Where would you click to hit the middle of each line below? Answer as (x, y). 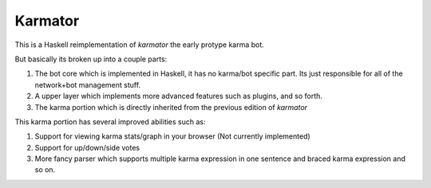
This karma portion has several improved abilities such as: (111, 121)
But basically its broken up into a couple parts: (91, 59)
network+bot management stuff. (88, 84)
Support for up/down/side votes (87, 147)
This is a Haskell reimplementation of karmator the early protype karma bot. (140, 45)
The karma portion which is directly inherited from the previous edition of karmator (171, 107)
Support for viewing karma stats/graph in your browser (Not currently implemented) (172, 136)
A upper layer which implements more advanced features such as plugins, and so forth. (179, 96)
